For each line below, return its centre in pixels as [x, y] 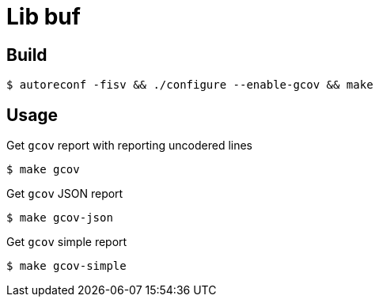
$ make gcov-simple [66, 266]
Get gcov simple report [67, 242]
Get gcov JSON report [65, 194]
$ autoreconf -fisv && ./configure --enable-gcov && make [190, 85]
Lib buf [44, 17]
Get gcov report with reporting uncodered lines [130, 146]
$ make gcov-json [60, 218]
